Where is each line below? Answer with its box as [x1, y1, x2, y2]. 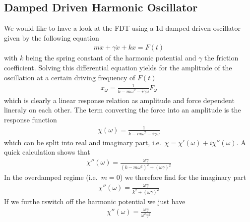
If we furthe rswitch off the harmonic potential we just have [4, 196, 186, 207]
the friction [204, 53, 239, 63]
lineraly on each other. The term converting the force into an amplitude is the [4, 105, 241, 115]
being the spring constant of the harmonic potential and [25, 53, 196, 63]
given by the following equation [4, 32, 99, 43]
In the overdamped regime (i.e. [4, 172, 98, 182]
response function [4, 114, 57, 124]
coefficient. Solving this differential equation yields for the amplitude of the [4, 62, 232, 73]
